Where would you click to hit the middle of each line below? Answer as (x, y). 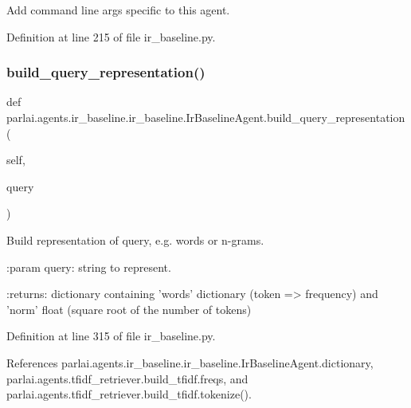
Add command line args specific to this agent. (118, 10)
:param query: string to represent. (89, 267)
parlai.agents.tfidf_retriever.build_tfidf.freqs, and (127, 378)
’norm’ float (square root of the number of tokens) (129, 309)
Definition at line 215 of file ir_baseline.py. (111, 36)
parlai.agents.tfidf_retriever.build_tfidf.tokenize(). (129, 394)
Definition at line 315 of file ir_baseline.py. (111, 336)
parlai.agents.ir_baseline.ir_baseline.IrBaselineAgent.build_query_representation (206, 117)
